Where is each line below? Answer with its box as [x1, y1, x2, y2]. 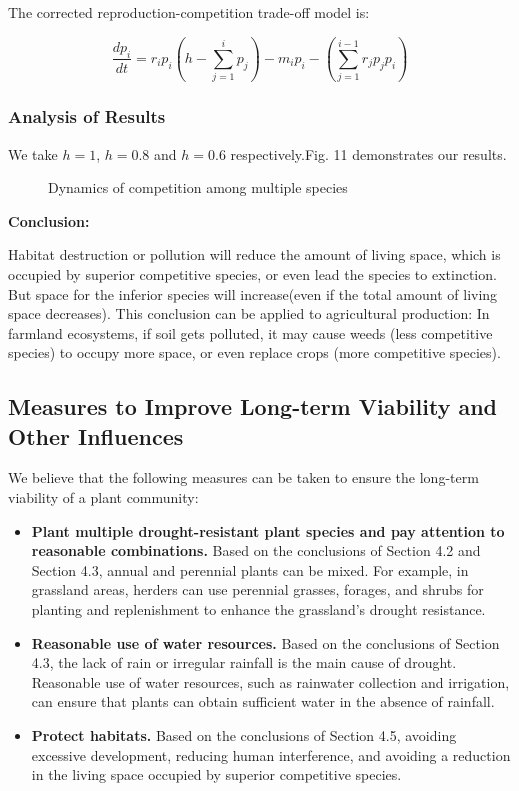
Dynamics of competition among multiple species [48, 177, 348, 198]
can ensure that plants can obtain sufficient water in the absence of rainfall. [31, 691, 495, 712]
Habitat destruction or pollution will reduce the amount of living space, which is [8, 244, 501, 265]
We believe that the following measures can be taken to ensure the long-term [8, 467, 479, 488]
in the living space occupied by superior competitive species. [31, 764, 402, 785]
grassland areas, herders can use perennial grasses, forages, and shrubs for [31, 579, 484, 600]
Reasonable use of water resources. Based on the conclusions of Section [31, 632, 500, 653]
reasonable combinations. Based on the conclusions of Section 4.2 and [31, 540, 481, 561]
